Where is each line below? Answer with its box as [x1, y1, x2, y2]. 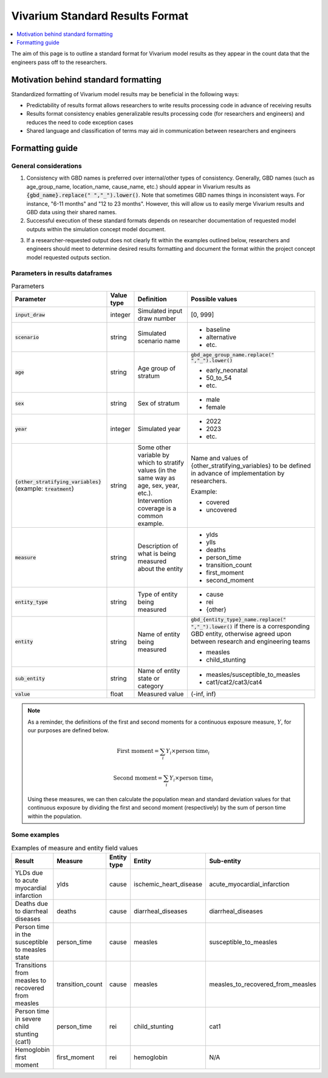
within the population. [27, 813, 82, 820]
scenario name [137, 337, 180, 345]
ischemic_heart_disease [134, 880, 203, 889]
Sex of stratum [137, 399, 180, 408]
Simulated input [137, 307, 183, 315]
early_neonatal [205, 366, 248, 374]
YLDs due [15, 869, 43, 877]
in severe [15, 1015, 42, 1023]
